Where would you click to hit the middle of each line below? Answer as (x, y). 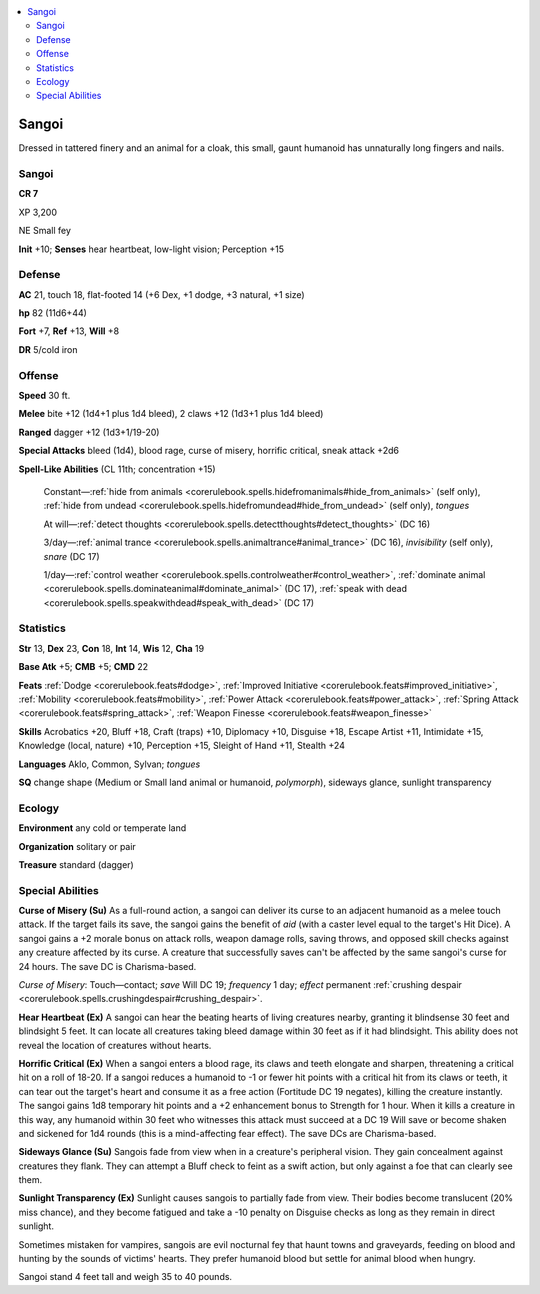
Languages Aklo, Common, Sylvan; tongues (109, 764)
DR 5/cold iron (48, 349)
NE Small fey (45, 231)
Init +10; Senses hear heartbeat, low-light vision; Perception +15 (151, 249)
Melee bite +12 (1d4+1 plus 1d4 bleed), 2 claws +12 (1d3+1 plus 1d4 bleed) (171, 414)
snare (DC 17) (71, 556)
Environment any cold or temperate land (102, 828)
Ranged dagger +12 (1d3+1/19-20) (89, 432)
